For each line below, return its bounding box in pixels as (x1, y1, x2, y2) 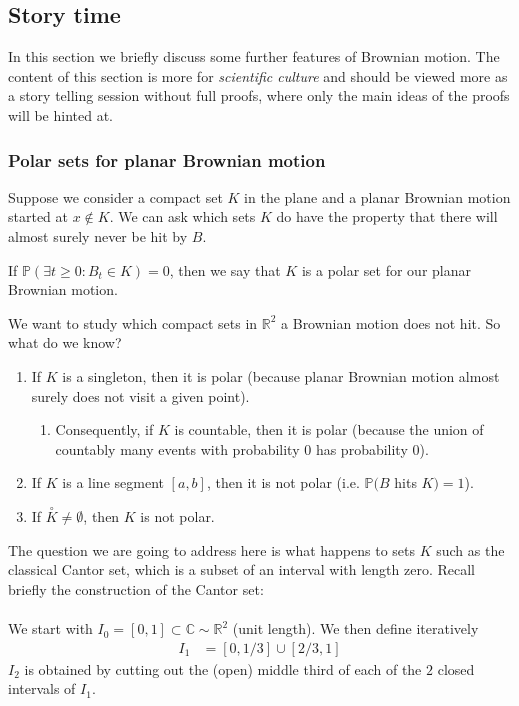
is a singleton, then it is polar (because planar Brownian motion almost (62, 365, 500, 386)
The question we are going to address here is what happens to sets (8, 539, 415, 560)
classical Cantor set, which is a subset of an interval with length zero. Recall (8, 559, 475, 580)
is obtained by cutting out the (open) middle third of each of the (24, 658, 422, 679)
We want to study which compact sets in (8, 312, 258, 333)
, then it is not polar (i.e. (206, 472, 360, 493)
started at (8, 206, 69, 227)
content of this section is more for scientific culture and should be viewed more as (8, 65, 508, 86)
